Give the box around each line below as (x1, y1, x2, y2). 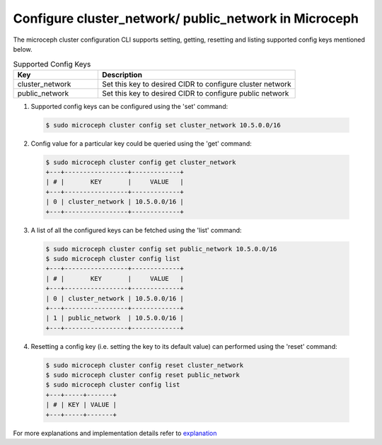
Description (101, 69, 143, 79)
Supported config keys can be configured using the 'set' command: (30, 102, 228, 110)
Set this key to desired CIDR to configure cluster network (101, 79, 291, 88)
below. (13, 45, 33, 53)
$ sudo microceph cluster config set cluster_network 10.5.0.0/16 (45, 121, 281, 129)
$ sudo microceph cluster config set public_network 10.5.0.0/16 (45, 245, 277, 253)
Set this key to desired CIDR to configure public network (101, 88, 289, 98)
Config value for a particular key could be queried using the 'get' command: (30, 139, 253, 148)
